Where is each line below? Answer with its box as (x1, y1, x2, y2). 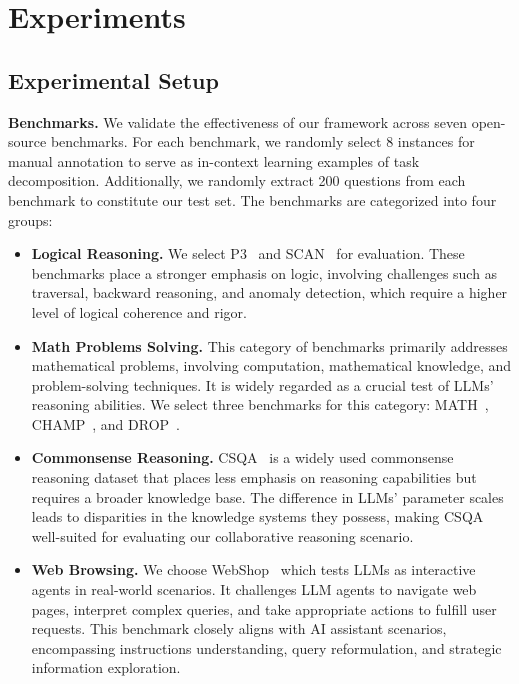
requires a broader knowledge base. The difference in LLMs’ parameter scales (31, 486, 504, 507)
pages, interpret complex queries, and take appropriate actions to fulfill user (31, 598, 497, 619)
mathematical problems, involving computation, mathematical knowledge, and (31, 355, 512, 376)
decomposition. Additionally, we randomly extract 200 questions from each (8, 170, 466, 191)
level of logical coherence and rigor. (31, 301, 247, 322)
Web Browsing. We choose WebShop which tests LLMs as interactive (31, 559, 476, 580)
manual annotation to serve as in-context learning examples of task (8, 150, 420, 171)
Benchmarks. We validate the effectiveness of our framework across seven (8, 111, 467, 132)
